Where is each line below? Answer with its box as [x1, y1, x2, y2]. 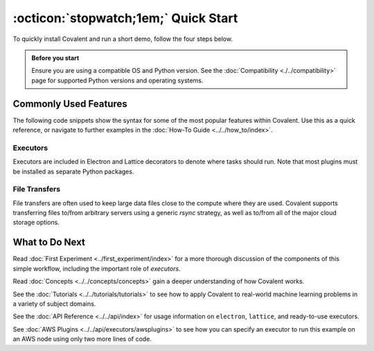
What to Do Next [12, 237, 86, 248]
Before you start [31, 53, 80, 62]
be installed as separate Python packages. [12, 167, 134, 175]
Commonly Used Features [12, 98, 127, 110]
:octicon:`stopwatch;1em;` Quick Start [12, 10, 238, 26]
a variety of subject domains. [12, 299, 96, 308]
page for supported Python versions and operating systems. [31, 76, 204, 85]
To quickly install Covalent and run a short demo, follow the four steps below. [12, 35, 233, 43]
